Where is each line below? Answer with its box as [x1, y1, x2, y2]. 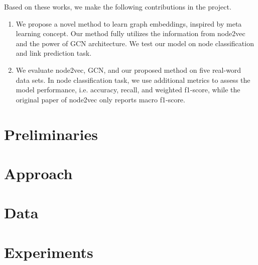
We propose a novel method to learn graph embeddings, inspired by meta [16, 18, 242, 29]
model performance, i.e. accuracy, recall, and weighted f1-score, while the [16, 84, 240, 95]
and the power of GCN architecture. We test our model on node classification [16, 38, 254, 48]
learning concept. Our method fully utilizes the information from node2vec [16, 28, 245, 39]
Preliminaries [4, 123, 98, 144]
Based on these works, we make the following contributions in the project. [4, 2, 231, 12]
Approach [4, 163, 73, 183]
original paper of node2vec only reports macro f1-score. [16, 94, 185, 104]
